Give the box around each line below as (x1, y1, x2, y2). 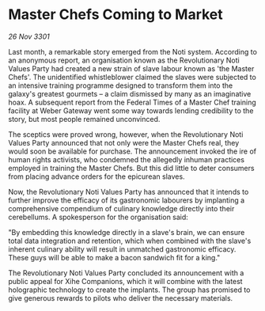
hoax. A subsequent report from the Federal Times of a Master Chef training (8, 97, 257, 107)
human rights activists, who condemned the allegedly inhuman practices (8, 154, 245, 164)
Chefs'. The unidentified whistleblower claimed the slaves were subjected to (8, 72, 257, 82)
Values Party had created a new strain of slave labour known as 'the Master (8, 63, 255, 73)
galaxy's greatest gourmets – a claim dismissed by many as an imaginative (8, 89, 252, 98)
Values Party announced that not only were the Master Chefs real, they (8, 138, 240, 147)
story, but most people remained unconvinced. (8, 114, 161, 123)
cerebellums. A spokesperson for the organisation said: (8, 212, 188, 222)
